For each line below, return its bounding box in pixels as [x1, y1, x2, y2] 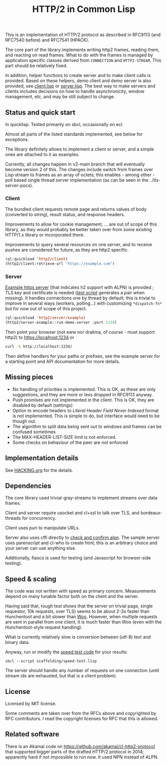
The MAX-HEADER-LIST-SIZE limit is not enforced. [12, 434, 117, 440]
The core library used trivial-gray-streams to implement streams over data [5, 495, 158, 501]
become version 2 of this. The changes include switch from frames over [5, 167, 154, 172]
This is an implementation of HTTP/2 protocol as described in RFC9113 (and [5, 32, 161, 38]
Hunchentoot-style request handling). [5, 624, 83, 630]
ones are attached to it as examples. [5, 152, 80, 157]
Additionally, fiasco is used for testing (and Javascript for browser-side [5, 555, 151, 561]
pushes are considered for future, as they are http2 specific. [5, 247, 129, 253]
